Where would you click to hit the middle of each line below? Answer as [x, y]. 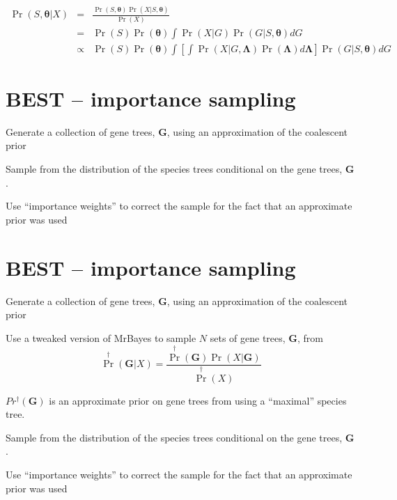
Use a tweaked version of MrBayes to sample [101, 337]
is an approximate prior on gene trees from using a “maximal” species [198, 400]
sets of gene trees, [248, 337]
